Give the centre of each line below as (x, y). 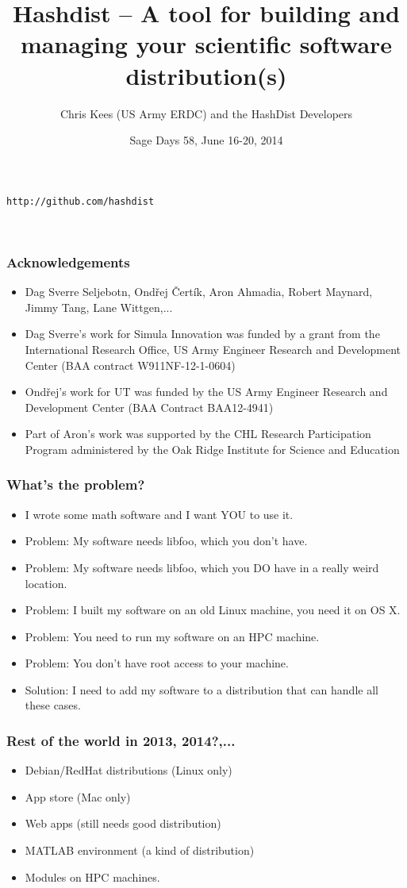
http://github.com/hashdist (81, 201)
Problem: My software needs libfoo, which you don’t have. (166, 541)
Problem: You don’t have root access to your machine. (157, 663)
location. (46, 583)
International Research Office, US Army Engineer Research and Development (213, 349)
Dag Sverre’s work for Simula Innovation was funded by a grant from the (202, 334)
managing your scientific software (206, 44)
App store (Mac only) (78, 796)
